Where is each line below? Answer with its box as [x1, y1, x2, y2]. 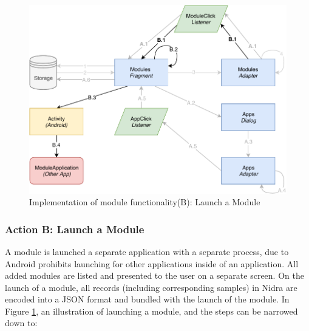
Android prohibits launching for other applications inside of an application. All [5, 257, 299, 270]
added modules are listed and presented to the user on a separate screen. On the [5, 269, 304, 282]
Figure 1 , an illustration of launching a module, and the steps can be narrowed [5, 304, 298, 317]
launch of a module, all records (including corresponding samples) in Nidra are [5, 281, 297, 293]
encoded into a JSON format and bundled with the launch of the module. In [5, 293, 290, 305]
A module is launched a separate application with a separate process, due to [5, 245, 289, 258]
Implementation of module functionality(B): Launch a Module [29, 196, 260, 208]
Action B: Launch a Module [5, 221, 144, 236]
